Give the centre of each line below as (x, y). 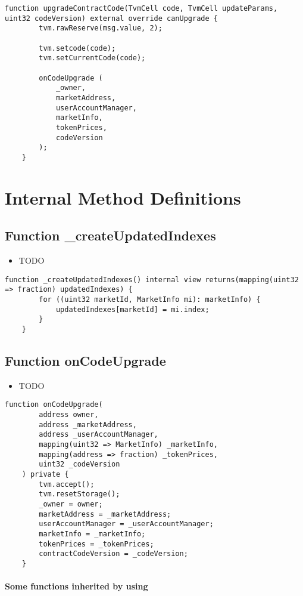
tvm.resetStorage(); (79, 494)
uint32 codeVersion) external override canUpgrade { (111, 18)
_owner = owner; (71, 504)
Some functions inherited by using (76, 586)
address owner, (69, 415)
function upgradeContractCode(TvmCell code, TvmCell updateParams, (141, 8)
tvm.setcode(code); (77, 48)
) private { (45, 474)
